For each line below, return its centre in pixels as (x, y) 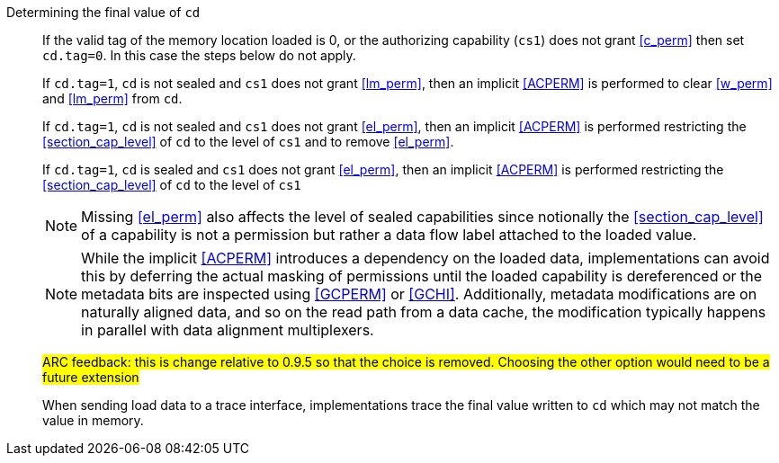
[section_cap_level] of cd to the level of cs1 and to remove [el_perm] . (248, 142)
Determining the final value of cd (103, 12)
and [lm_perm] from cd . (112, 98)
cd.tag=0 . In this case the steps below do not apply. (199, 55)
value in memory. (93, 420)
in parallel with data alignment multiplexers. (228, 330)
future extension (91, 377)
